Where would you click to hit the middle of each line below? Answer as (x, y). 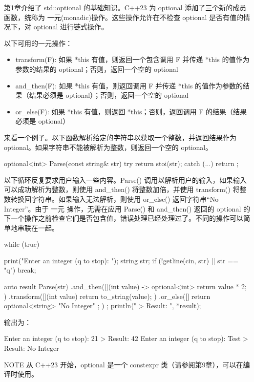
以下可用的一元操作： (38, 43)
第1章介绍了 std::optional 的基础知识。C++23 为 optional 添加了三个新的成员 (125, 7)
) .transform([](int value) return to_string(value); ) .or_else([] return (107, 296)
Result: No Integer (32, 348)
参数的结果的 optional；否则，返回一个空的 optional (97, 69)
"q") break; (20, 270)
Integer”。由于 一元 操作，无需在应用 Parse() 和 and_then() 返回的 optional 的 (127, 208)
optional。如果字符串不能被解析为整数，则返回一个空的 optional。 (108, 147)
